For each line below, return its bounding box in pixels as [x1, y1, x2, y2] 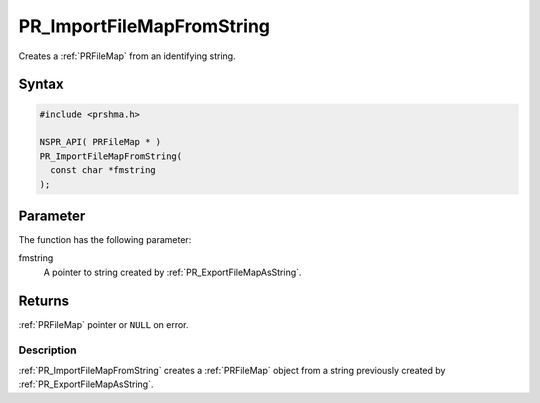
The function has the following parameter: [18, 234, 192, 245]
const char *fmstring [50, 165, 157, 176]
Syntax [18, 76, 64, 93]
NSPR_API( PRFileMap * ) [39, 136, 162, 148]
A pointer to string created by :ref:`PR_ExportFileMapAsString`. [43, 266, 302, 278]
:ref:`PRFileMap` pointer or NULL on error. [18, 318, 189, 330]
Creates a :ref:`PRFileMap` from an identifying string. [18, 50, 236, 62]
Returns [18, 292, 70, 309]
